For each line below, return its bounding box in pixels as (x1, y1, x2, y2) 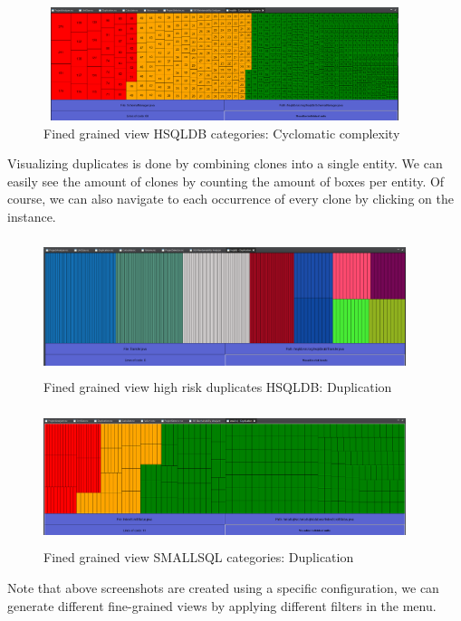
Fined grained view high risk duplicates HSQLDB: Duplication (43, 377, 392, 396)
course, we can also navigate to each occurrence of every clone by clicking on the (7, 189, 454, 208)
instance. (7, 206, 56, 225)
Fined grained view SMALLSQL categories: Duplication (43, 548, 354, 567)
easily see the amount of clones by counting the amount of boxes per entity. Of (7, 171, 445, 190)
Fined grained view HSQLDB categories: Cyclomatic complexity (43, 123, 400, 142)
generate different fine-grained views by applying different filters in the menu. (7, 596, 437, 615)
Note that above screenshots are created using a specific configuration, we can (7, 578, 439, 597)
